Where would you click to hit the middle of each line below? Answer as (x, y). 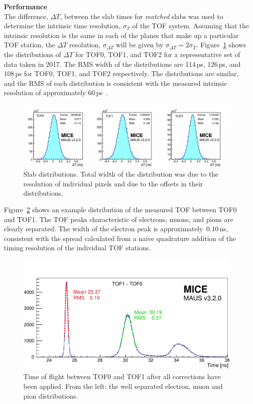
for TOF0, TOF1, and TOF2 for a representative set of (158, 54)
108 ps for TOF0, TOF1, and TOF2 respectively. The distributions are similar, (121, 73)
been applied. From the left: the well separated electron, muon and (123, 386)
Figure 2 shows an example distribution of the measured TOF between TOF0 (120, 210)
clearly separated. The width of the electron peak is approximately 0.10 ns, (116, 229)
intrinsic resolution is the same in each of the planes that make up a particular (121, 35)
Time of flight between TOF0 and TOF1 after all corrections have (122, 376)
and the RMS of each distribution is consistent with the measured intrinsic (116, 83)
